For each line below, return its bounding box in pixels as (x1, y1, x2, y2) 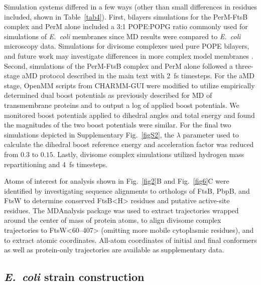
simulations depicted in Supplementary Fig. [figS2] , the (4, 129, 174, 139)
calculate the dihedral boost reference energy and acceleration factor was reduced (4, 139, 254, 150)
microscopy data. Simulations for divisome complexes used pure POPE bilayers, (4, 41, 249, 51)
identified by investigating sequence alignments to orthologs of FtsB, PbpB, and (4, 185, 250, 196)
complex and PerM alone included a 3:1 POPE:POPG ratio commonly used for (4, 21, 248, 32)
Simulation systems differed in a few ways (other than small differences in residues (4, 2, 257, 12)
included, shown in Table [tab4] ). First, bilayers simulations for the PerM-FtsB (4, 11, 248, 22)
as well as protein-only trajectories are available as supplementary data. (4, 244, 224, 255)
